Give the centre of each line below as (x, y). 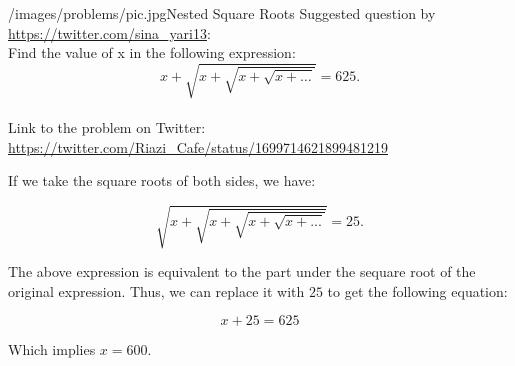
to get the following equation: (417, 290)
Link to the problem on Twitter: (107, 126)
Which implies (52, 349)
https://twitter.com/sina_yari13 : (109, 32)
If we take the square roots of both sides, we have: (162, 180)
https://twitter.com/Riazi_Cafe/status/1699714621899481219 (198, 146)
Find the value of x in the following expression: (152, 52)
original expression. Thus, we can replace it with (156, 290)
